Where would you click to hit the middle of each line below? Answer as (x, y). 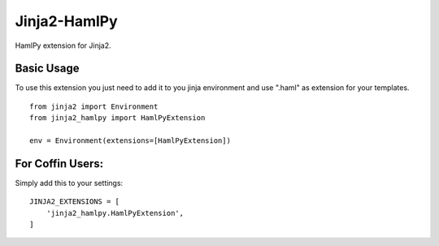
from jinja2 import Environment (94, 106)
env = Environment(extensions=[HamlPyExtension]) (130, 141)
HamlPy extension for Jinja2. (63, 45)
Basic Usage (47, 69)
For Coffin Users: (59, 164)
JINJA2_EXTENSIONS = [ (75, 202)
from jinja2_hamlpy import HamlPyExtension (117, 118)
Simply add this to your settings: (69, 183)
